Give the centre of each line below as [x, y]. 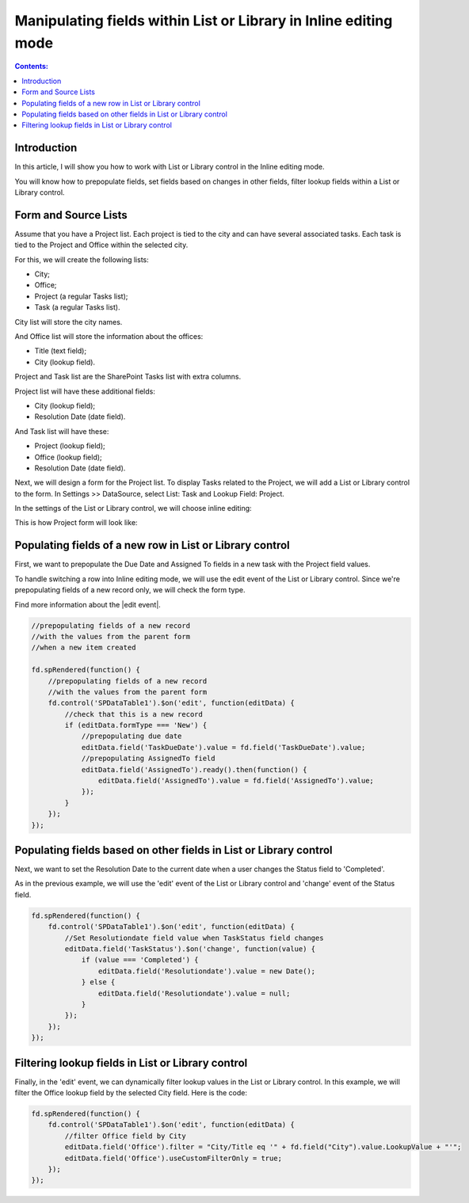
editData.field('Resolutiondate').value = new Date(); [207, 971]
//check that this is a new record [134, 714]
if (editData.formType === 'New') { [136, 725]
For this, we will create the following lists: [82, 259]
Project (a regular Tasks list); [81, 296]
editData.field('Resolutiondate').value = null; [194, 993]
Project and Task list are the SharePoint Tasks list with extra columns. [128, 377]
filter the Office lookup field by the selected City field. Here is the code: [131, 1093]
